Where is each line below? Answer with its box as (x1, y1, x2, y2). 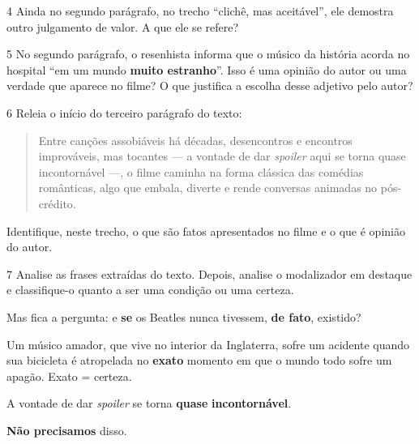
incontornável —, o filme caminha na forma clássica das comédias (38, 163, 364, 180)
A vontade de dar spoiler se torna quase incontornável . (6, 395, 292, 412)
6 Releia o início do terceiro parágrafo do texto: (6, 104, 242, 121)
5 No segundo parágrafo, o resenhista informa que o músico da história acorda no (6, 45, 410, 62)
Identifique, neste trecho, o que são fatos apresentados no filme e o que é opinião (6, 222, 405, 239)
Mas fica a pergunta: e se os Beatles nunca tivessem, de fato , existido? (6, 308, 361, 325)
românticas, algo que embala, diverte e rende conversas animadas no (38, 179, 378, 196)
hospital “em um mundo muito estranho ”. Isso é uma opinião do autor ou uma (6, 61, 407, 78)
